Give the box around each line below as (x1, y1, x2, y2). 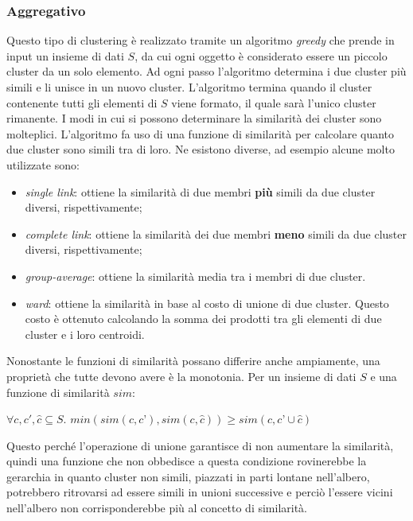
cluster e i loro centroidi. (25, 325, 145, 342)
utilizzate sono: (6, 156, 80, 173)
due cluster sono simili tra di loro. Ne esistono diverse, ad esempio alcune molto (6, 141, 395, 157)
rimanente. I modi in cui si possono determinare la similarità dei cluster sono (6, 110, 382, 126)
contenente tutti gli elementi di (6, 94, 158, 111)
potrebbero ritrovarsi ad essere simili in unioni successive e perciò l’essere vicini (6, 484, 393, 500)
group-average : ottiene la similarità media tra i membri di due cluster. (25, 267, 366, 284)
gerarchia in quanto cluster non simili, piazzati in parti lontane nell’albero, (6, 468, 370, 484)
